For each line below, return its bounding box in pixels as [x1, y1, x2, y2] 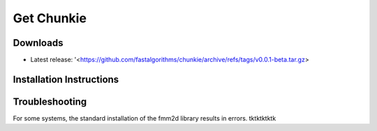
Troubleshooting [13, 95, 87, 107]
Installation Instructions [13, 73, 119, 85]
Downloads [13, 37, 64, 49]
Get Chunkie [13, 10, 87, 26]
